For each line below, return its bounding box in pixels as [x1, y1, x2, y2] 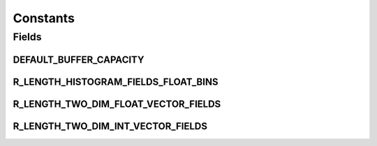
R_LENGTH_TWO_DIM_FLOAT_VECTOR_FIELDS [13, 98, 221, 110]
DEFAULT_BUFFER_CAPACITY [13, 54, 145, 65]
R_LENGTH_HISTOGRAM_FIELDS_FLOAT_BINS [13, 76, 219, 88]
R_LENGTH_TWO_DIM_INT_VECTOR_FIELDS [13, 120, 208, 132]
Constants [13, 10, 75, 26]
